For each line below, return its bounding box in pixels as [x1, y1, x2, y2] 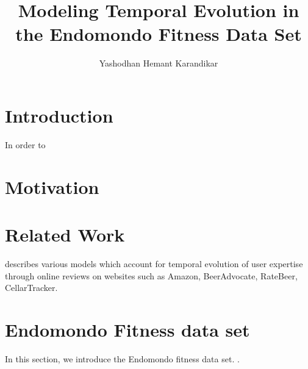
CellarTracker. [5, 281, 58, 294]
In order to [5, 138, 46, 151]
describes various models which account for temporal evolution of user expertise [5, 257, 303, 270]
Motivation [5, 174, 99, 199]
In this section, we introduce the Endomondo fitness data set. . [5, 352, 240, 365]
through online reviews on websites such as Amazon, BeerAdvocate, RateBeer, [5, 269, 298, 282]
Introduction [5, 102, 113, 127]
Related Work [5, 222, 125, 246]
